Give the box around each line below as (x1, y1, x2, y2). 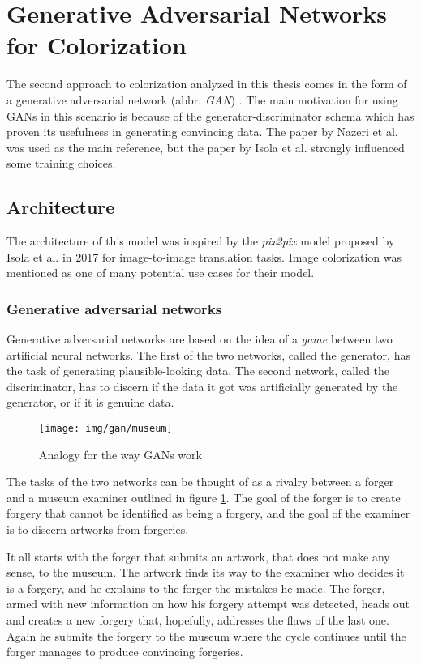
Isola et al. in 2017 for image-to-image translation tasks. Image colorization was (6, 248, 402, 265)
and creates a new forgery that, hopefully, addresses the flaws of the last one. (6, 612, 389, 629)
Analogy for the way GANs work (39, 445, 202, 463)
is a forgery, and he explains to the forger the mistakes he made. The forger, (6, 579, 385, 596)
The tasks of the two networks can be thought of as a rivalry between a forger (6, 473, 394, 490)
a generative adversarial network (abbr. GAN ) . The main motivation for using (6, 91, 398, 108)
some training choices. (6, 155, 116, 172)
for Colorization (6, 28, 187, 62)
